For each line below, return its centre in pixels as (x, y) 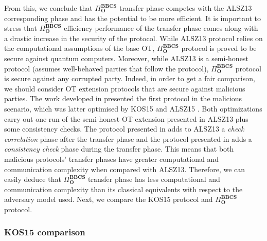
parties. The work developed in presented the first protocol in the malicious (123, 98)
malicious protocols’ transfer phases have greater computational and (112, 159)
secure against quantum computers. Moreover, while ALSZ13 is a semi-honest (126, 58)
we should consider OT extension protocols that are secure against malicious (125, 88)
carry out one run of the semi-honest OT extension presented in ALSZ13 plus (126, 118)
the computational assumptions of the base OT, (79, 48)
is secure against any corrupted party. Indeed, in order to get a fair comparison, (130, 78)
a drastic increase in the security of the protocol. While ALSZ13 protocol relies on (133, 38)
